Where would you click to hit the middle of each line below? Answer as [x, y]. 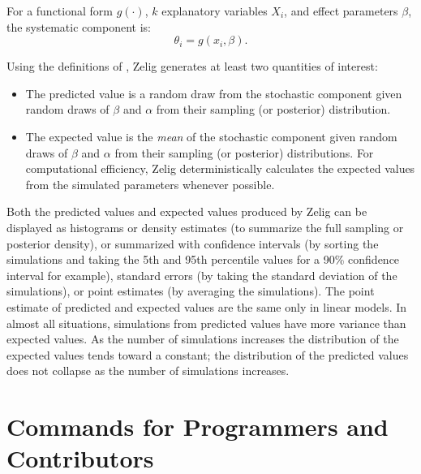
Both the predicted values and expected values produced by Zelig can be [187, 211]
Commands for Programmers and [198, 427]
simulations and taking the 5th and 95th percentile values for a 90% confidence [203, 259]
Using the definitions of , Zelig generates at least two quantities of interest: [192, 66]
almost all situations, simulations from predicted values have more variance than [206, 323]
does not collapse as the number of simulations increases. [148, 371]
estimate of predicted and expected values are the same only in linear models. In [207, 306]
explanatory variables [215, 11]
